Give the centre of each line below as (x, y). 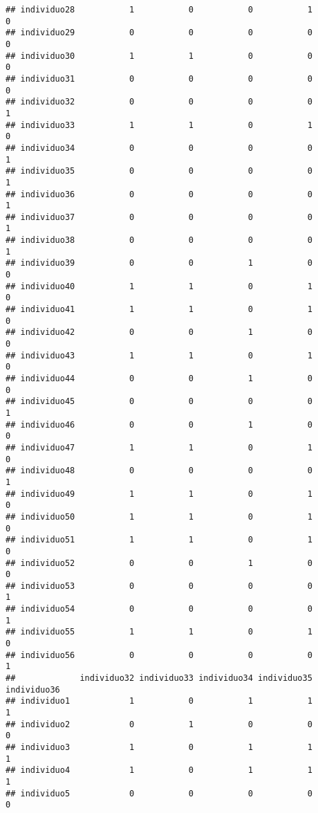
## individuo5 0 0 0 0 (159, 793)
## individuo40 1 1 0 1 (159, 286)
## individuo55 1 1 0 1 (159, 632)
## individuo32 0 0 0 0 (159, 102)
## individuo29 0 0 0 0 (159, 33)
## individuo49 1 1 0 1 (159, 494)
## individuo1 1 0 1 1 (159, 701)
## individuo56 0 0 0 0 (159, 655)
